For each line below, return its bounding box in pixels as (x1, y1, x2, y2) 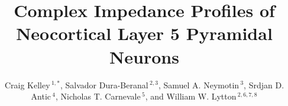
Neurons (109, 44, 179, 68)
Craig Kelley (4, 78, 50, 91)
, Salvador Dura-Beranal (60, 78, 148, 91)
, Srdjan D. (244, 78, 284, 91)
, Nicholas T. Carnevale (56, 90, 141, 102)
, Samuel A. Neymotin (158, 78, 240, 91)
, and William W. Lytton (145, 90, 237, 102)
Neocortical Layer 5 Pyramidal (16, 21, 273, 45)
